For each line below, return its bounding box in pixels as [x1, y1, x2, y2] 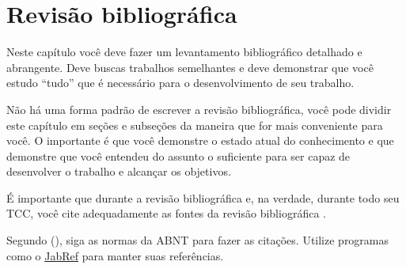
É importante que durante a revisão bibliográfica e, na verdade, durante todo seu [6, 189, 400, 206]
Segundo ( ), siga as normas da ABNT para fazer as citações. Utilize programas [6, 232, 389, 248]
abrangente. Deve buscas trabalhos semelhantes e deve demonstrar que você [6, 59, 374, 75]
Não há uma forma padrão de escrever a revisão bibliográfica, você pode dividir [6, 100, 392, 117]
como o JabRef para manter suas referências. [6, 247, 224, 263]
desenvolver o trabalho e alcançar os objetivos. [6, 163, 231, 180]
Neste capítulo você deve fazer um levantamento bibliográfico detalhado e [6, 44, 362, 60]
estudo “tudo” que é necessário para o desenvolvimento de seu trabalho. [6, 74, 355, 91]
